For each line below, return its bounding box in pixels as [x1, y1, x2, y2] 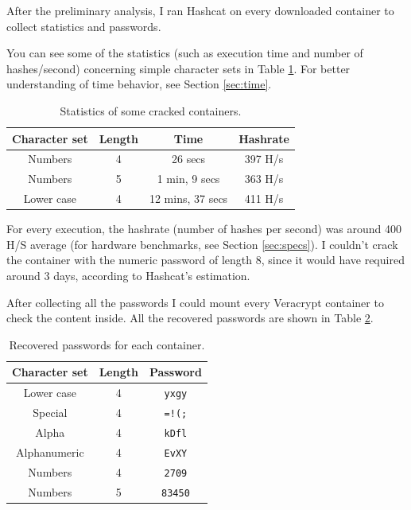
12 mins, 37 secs [149, 190, 228, 207]
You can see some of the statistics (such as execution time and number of [6, 45, 363, 61]
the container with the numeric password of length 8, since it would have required [6, 251, 405, 268]
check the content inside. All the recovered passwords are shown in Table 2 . [6, 310, 374, 326]
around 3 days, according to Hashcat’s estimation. [6, 267, 250, 283]
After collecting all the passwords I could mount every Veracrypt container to [6, 294, 384, 310]
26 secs [171, 150, 206, 167]
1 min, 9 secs [157, 170, 220, 187]
